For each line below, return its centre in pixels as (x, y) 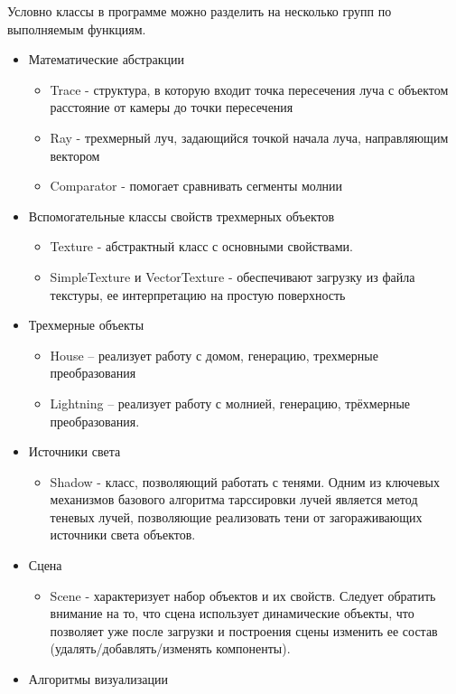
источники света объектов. (123, 535)
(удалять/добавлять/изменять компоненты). (170, 648)
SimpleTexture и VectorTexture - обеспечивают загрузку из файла (233, 276)
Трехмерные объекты (86, 325)
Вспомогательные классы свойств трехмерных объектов (181, 216)
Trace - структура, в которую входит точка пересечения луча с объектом (249, 89)
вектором (75, 155)
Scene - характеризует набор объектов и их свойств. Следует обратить (243, 595)
